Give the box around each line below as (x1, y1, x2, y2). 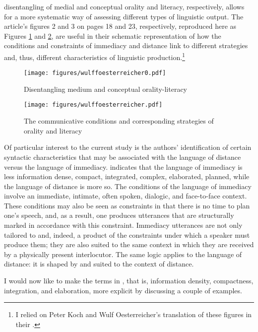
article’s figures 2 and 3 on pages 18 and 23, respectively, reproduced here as (4, 21, 237, 31)
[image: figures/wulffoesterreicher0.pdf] (24, 69, 166, 77)
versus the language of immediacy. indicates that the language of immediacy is (4, 161, 243, 172)
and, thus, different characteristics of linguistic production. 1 (4, 50, 185, 62)
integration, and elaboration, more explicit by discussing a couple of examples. (4, 285, 242, 295)
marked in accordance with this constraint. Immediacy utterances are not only (4, 220, 243, 230)
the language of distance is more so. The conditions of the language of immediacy (4, 181, 252, 191)
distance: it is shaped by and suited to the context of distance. (4, 259, 194, 269)
